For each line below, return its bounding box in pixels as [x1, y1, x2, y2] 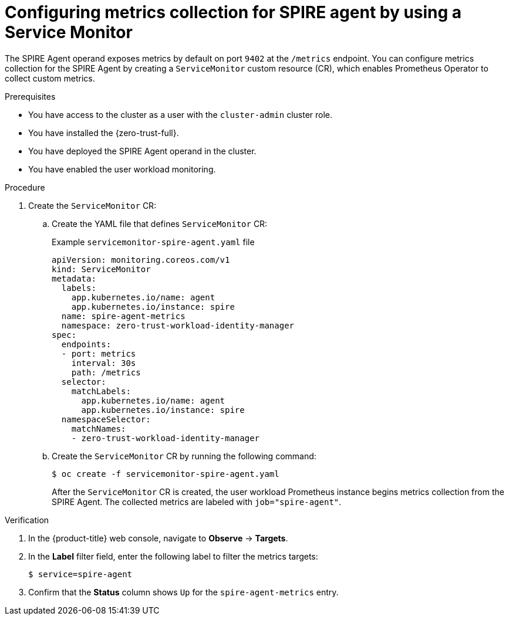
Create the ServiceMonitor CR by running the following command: [52, 450, 316, 461]
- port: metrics [61, 348, 136, 358]
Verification [5, 514, 49, 525]
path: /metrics [71, 367, 141, 377]
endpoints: [61, 339, 112, 349]
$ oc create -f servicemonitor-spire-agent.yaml [52, 469, 279, 479]
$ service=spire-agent [28, 569, 133, 579]
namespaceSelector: [61, 414, 151, 424]
